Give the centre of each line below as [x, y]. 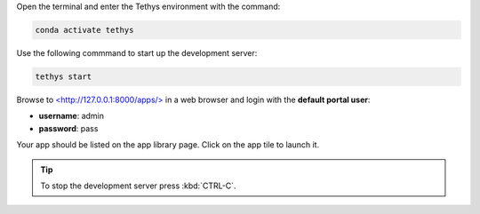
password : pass [68, 128]
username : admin [72, 116]
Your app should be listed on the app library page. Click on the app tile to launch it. [168, 145]
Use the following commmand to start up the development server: [137, 52]
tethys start [64, 76]
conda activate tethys [84, 30]
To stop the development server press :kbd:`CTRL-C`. [138, 186]
